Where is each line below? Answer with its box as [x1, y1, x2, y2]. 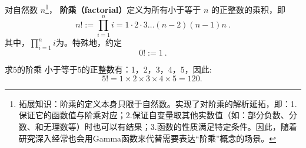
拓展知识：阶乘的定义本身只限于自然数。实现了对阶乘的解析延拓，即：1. [18, 97, 297, 109]
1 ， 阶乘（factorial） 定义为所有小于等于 [45, 2, 201, 15]
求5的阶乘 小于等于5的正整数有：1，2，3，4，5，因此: [5, 63, 212, 75]
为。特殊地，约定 [55, 36, 122, 49]
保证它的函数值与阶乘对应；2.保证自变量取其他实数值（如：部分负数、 [18, 109, 289, 121]
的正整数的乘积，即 [211, 3, 285, 15]
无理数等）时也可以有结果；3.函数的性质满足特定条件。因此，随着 [43, 120, 297, 132]
